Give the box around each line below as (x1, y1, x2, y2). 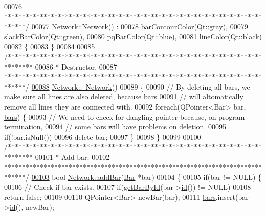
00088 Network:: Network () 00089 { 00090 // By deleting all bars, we (31, 81, 250, 92)
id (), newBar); (9, 201, 54, 212)
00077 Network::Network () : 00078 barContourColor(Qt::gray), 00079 (31, 21, 248, 32)
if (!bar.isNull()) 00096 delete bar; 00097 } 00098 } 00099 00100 (4, 131, 201, 142)
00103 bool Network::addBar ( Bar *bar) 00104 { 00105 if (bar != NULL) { (31, 171, 262, 182)
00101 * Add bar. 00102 (35, 151, 110, 162)
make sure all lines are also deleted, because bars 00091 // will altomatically (4, 91, 243, 102)
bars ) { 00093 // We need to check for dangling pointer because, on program (4, 111, 245, 122)
